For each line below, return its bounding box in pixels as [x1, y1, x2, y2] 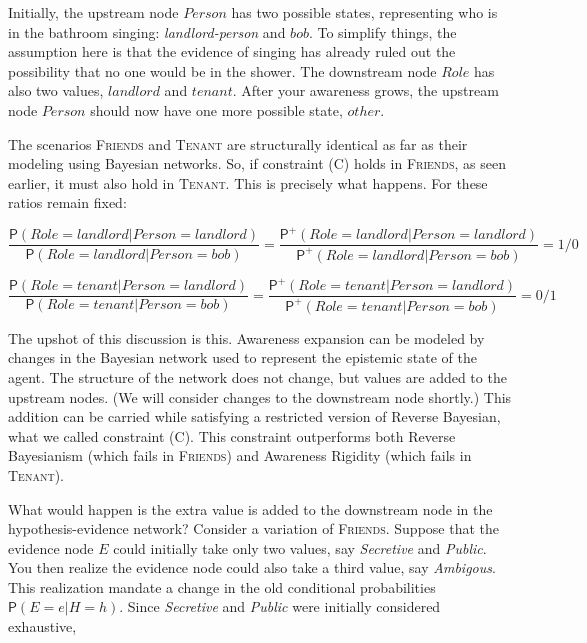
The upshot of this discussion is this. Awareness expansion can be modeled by [8, 327, 485, 348]
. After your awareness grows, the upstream [232, 80, 499, 101]
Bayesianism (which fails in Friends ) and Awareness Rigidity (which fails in [8, 445, 472, 466]
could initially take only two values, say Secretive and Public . [113, 537, 487, 558]
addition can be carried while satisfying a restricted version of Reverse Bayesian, [8, 406, 501, 427]
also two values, [8, 80, 104, 101]
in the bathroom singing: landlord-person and [8, 21, 286, 42]
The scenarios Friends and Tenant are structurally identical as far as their [8, 133, 468, 154]
